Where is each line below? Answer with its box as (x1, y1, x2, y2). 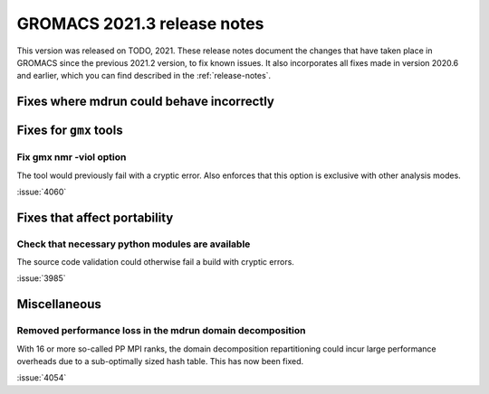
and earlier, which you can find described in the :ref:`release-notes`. (16, 70, 272, 81)
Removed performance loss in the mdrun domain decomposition (16, 324, 306, 337)
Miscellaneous (16, 296, 101, 312)
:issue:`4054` (16, 372, 67, 383)
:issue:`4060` (16, 186, 67, 197)
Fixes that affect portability (16, 210, 174, 225)
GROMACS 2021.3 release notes (16, 14, 264, 33)
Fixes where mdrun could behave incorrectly (16, 94, 275, 109)
